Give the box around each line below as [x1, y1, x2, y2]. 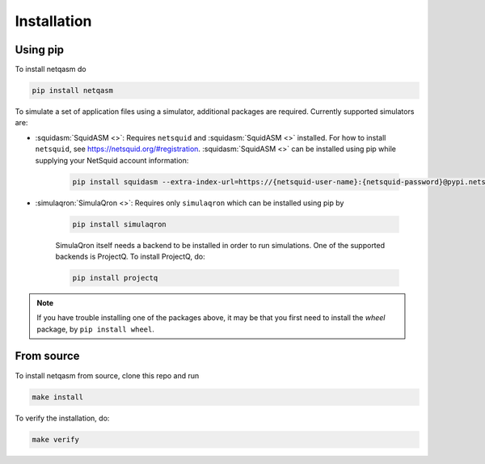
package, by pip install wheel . [36, 324, 155, 334]
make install [32, 392, 84, 402]
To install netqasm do [15, 65, 86, 74]
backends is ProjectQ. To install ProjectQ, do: [55, 251, 205, 261]
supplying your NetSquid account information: [35, 155, 189, 165]
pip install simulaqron [72, 219, 167, 229]
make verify [32, 435, 80, 444]
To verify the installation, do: [15, 413, 110, 423]
